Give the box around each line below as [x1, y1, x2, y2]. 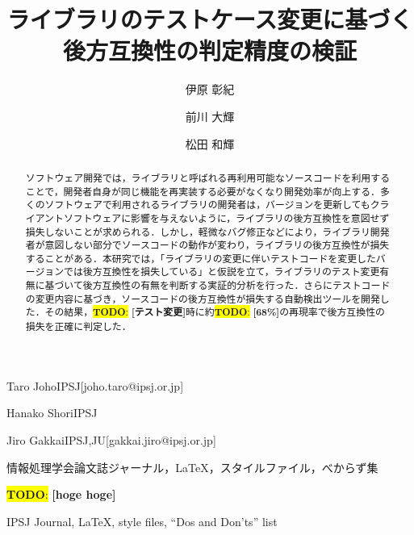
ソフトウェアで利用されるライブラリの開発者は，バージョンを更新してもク [44, 198, 380, 211]
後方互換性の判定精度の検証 [62, 34, 357, 67]
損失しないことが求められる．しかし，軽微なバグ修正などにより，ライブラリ [25, 224, 370, 238]
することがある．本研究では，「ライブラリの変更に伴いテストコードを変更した [25, 251, 376, 265]
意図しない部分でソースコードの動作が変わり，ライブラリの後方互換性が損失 [44, 238, 390, 252]
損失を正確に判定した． [25, 320, 132, 333]
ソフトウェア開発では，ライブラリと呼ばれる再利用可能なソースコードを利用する [25, 170, 391, 184]
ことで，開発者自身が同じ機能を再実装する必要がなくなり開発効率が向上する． [25, 184, 380, 198]
